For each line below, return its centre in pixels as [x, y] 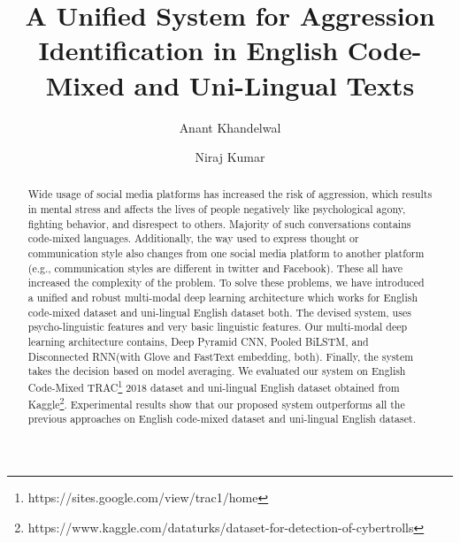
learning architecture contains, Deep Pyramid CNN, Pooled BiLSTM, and [198, 342]
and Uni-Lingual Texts [274, 84]
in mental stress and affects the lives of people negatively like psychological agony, [217, 209]
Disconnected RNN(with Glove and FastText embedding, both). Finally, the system [221, 356]
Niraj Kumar [230, 157]
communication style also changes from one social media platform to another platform [226, 253]
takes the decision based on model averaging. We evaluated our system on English [217, 371]
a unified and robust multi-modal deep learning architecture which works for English [223, 298]
